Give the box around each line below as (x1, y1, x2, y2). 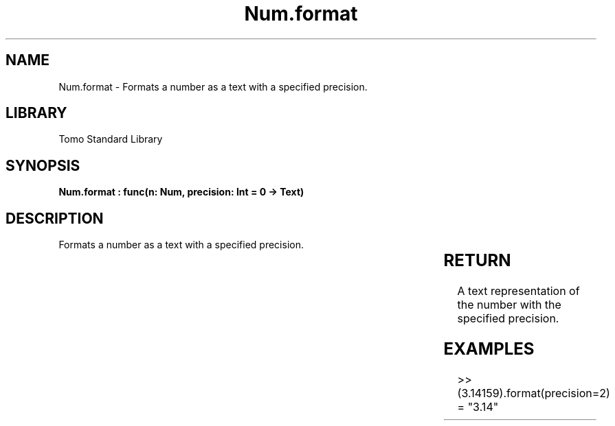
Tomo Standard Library (58, 133, 163, 145)
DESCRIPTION (5, 209, 104, 227)
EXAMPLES (443, 338, 535, 359)
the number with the (457, 298, 561, 312)
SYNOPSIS (5, 156, 80, 174)
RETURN (443, 250, 511, 271)
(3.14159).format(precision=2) (457, 386, 610, 400)
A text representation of (457, 284, 580, 298)
